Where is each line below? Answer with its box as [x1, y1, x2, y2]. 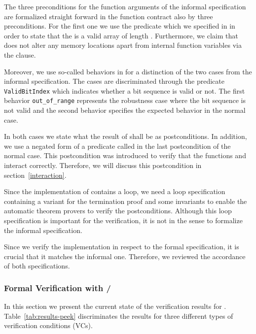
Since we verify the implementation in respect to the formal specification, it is [4, 241, 239, 252]
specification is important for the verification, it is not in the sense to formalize [4, 215, 243, 225]
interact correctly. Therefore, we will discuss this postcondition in [4, 160, 202, 170]
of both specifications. [4, 261, 70, 271]
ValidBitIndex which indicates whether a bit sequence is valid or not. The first [4, 85, 245, 96]
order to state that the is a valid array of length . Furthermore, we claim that [4, 30, 238, 40]
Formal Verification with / [4, 281, 111, 294]
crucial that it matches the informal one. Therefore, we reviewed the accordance [4, 251, 246, 261]
